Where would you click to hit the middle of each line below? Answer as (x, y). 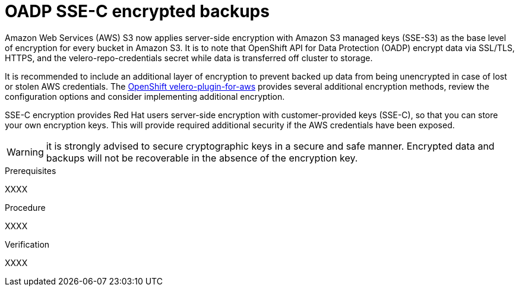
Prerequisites (31, 170)
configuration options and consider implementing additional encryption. (145, 96)
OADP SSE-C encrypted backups (137, 11)
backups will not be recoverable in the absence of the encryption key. (202, 158)
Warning (25, 152)
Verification (27, 244)
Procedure (25, 207)
